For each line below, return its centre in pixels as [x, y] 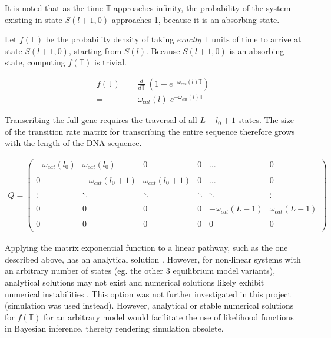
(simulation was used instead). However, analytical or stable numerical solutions [149, 305]
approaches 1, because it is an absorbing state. [196, 19]
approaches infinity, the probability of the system [202, 8]
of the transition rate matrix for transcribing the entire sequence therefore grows [150, 131]
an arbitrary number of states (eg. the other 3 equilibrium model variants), [140, 271]
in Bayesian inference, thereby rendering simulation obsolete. [114, 328]
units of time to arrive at [256, 39]
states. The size [266, 120]
